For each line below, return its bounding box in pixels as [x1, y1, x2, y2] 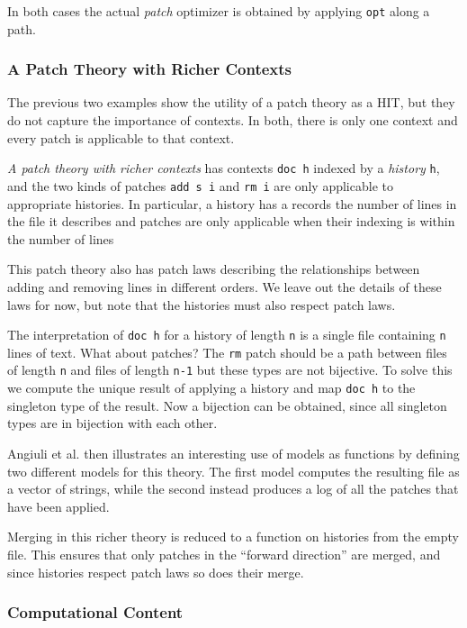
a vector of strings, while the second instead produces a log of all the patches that [7, 479, 459, 498]
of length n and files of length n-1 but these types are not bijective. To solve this [7, 360, 453, 379]
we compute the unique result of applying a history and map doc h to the [7, 378, 416, 397]
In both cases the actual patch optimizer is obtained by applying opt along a [7, 2, 430, 20]
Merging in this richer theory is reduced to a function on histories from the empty [7, 527, 459, 546]
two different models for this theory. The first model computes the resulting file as [7, 461, 460, 480]
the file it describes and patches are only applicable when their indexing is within [7, 212, 455, 231]
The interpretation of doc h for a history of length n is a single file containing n [7, 325, 446, 344]
